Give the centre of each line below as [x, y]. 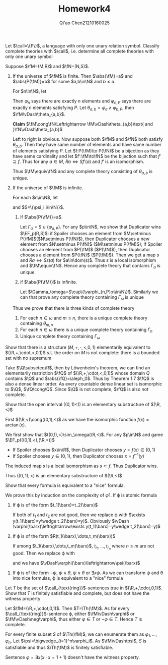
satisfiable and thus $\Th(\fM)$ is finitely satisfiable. [59, 648]
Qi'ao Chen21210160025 [85, 23]
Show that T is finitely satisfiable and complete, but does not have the [77, 593]
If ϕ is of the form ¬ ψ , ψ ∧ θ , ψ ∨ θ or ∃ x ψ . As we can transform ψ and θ [88, 573]
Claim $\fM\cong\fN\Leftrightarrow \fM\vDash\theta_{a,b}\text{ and [83, 124]
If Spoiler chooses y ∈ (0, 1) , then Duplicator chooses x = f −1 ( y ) [78, 456]
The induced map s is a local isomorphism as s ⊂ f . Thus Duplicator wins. [82, 466]
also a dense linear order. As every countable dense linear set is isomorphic [84, 383]
